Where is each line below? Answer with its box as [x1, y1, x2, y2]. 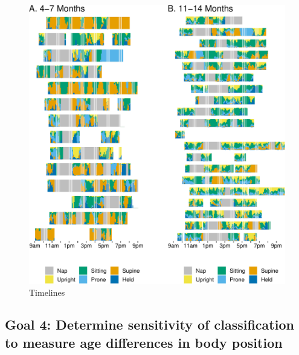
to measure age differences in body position [5, 333, 283, 351]
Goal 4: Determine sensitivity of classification [5, 315, 294, 334]
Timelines [29, 285, 65, 298]
